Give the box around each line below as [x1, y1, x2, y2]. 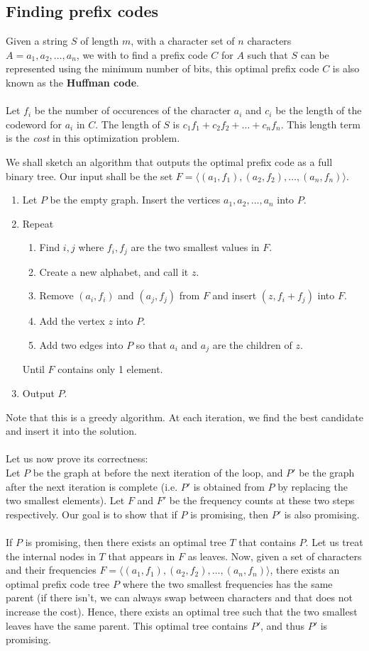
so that [136, 337, 167, 352]
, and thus [260, 618, 304, 633]
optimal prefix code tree [6, 576, 110, 591]
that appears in [108, 548, 175, 563]
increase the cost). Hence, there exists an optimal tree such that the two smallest [6, 603, 358, 618]
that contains [238, 534, 296, 549]
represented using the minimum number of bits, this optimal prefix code [6, 61, 319, 76]
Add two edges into [39, 337, 123, 352]
